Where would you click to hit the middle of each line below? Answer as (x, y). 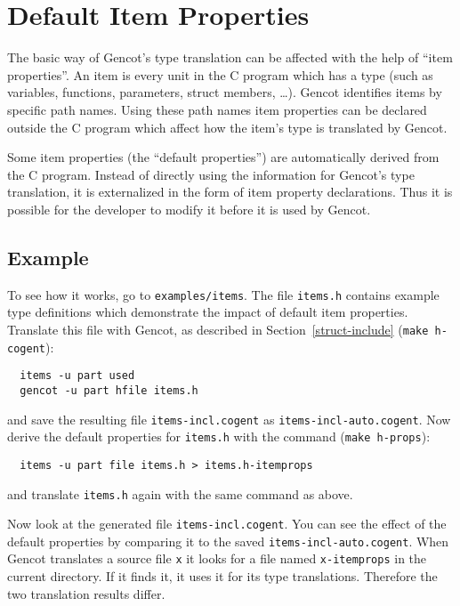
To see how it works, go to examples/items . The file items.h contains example (223, 294)
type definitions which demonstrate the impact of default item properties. (208, 312)
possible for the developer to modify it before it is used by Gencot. (189, 209)
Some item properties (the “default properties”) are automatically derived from (223, 157)
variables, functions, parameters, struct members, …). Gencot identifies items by (225, 92)
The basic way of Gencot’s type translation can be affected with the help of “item (230, 57)
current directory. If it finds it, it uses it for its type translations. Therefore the (222, 576)
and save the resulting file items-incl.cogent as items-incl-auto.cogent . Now (229, 419)
